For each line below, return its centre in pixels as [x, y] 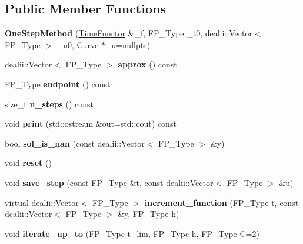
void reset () [28, 163]
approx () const [147, 64]
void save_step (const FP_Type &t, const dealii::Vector [109, 182]
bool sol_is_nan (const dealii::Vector [75, 143]
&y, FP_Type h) [149, 214]
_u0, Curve [78, 44]
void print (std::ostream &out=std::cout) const [91, 123]
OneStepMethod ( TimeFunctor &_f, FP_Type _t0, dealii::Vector [129, 33]
